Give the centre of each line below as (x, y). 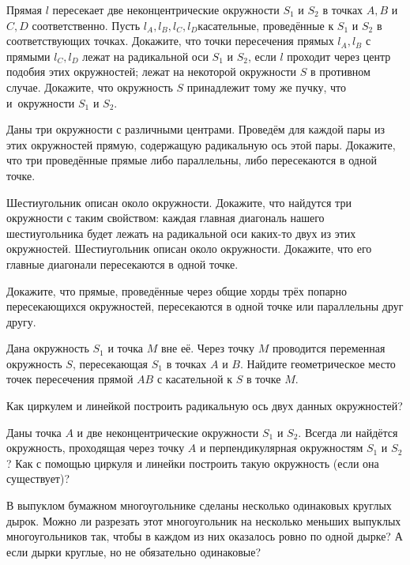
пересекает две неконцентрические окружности (166, 9)
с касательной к (194, 379)
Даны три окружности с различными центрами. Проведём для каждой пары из (196, 129)
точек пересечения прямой (70, 379)
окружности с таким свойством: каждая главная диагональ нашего (166, 218)
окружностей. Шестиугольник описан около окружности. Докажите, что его (189, 249)
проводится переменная (329, 348)
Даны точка (34, 432)
